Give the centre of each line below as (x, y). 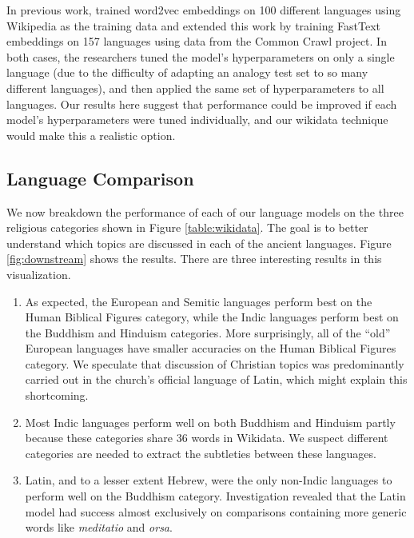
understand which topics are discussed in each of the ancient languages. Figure (199, 243)
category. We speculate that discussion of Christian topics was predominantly (215, 363)
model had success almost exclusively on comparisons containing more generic (216, 511)
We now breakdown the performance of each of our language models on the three (205, 211)
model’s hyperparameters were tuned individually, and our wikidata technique (197, 120)
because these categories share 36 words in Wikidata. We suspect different (207, 438)
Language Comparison (100, 178)
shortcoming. (57, 395)
